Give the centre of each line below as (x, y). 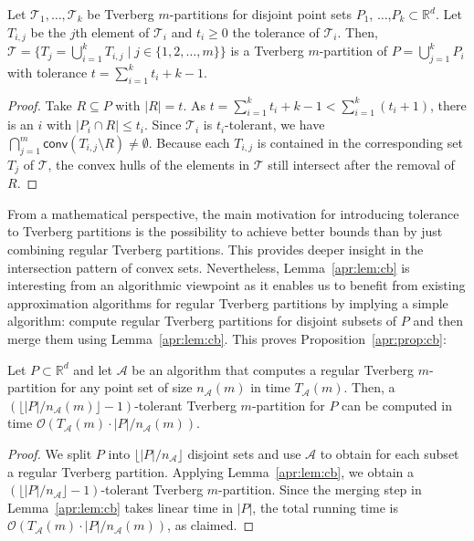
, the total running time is (325, 507)
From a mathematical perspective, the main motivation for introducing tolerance (233, 213)
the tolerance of (276, 31)
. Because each (189, 143)
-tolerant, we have (275, 125)
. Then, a (369, 387)
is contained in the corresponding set (360, 143)
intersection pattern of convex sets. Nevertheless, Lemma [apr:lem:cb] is (209, 267)
